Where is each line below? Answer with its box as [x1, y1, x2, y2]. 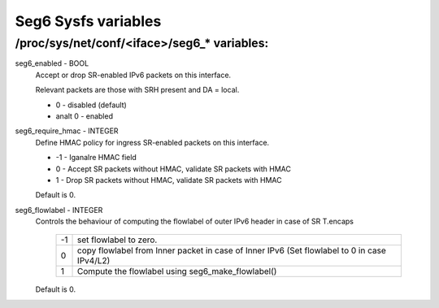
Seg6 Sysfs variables [15, 12, 162, 30]
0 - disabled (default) [55, 100, 128, 110]
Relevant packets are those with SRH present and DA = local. [35, 85, 240, 95]
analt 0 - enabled [55, 111, 114, 121]
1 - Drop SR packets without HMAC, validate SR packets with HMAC [55, 175, 282, 184]
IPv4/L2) [77, 255, 111, 267]
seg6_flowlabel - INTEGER [15, 205, 103, 215]
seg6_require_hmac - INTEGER [15, 126, 119, 136]
